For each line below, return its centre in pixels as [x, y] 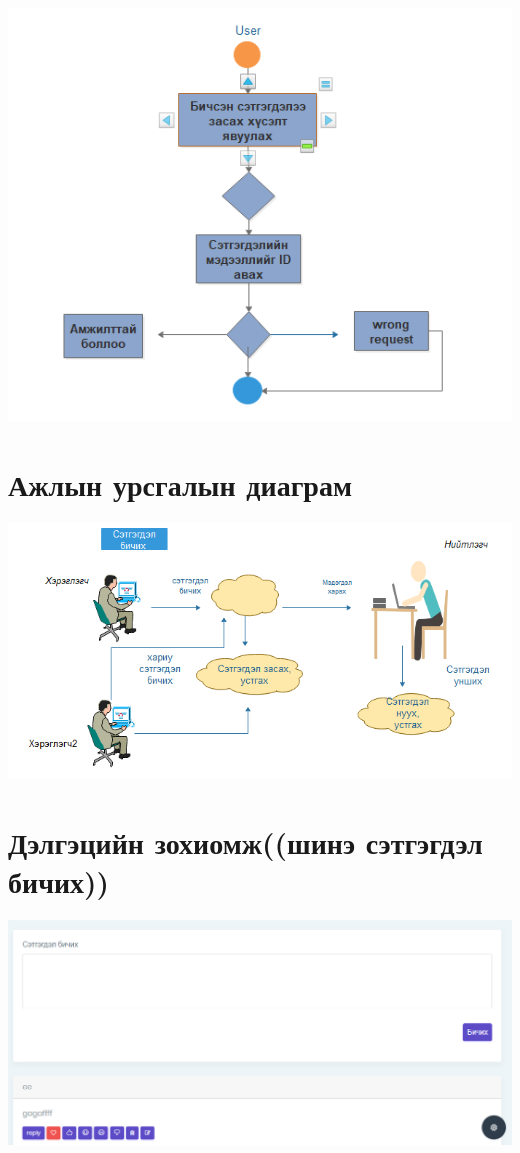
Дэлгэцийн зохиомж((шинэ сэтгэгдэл [245, 842]
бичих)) [59, 881]
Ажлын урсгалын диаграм [180, 484]
